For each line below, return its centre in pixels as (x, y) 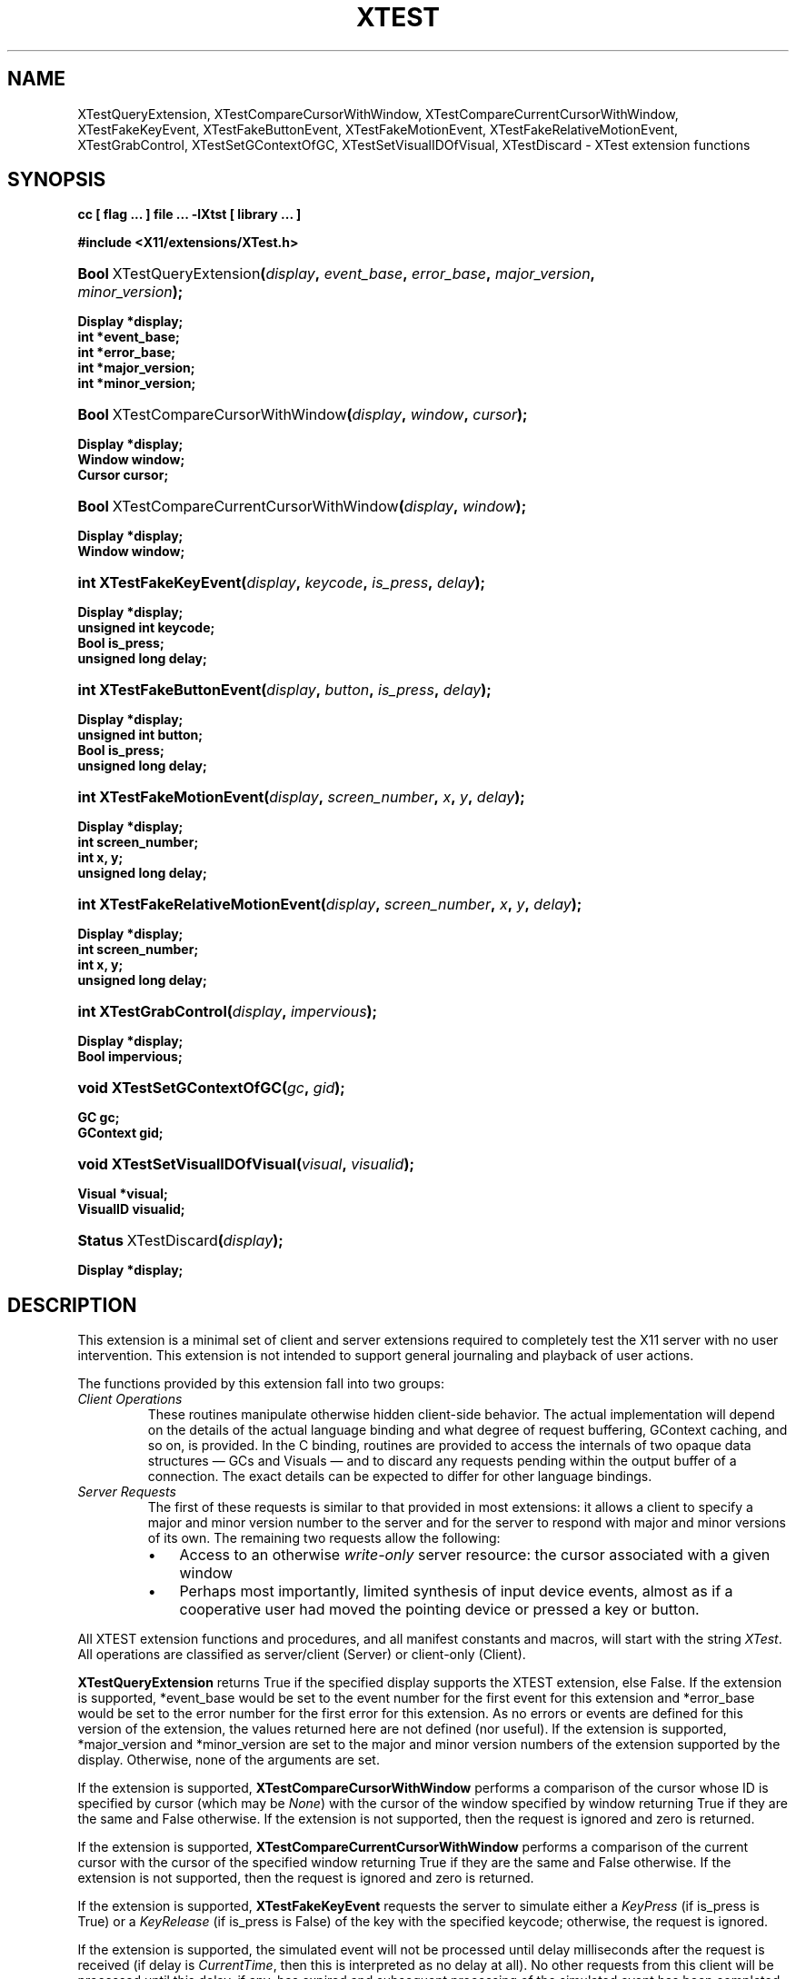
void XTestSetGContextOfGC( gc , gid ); (211, 1088)
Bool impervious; (130, 1057)
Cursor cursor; (123, 475)
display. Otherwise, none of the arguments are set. (229, 1760)
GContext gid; (120, 1133)
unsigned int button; (140, 735)
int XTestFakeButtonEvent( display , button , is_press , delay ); (284, 690)
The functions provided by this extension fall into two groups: (261, 1384)
